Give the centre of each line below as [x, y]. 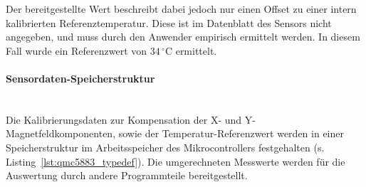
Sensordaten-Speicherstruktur [80, 78]
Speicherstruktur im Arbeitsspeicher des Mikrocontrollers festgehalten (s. [165, 147]
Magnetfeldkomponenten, [61, 133]
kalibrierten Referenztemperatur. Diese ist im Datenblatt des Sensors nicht [169, 22]
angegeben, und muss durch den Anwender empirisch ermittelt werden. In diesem [183, 37]
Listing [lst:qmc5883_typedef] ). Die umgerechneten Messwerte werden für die [176, 161]
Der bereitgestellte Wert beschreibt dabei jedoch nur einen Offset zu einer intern [181, 9]
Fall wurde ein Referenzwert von [77, 50]
